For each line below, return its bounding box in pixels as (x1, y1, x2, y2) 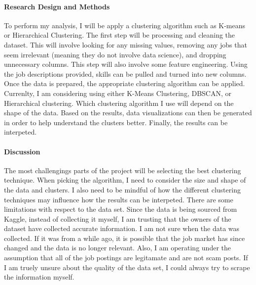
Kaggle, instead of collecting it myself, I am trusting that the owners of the (4, 213, 231, 224)
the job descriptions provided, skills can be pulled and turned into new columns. (4, 68, 247, 79)
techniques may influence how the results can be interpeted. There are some (4, 194, 233, 204)
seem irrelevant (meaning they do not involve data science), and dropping (4, 49, 226, 59)
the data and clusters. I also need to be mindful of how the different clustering (4, 184, 241, 194)
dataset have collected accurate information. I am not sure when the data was (4, 223, 240, 234)
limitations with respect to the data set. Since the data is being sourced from (4, 204, 237, 214)
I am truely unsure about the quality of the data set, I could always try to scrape (4, 262, 250, 272)
